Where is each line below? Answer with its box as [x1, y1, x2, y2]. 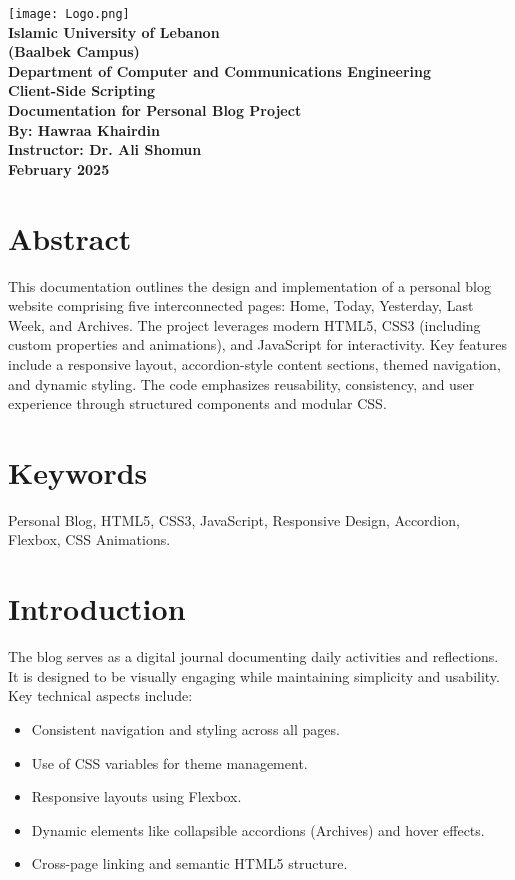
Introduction [8, 588, 186, 629]
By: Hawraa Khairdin [8, 119, 160, 140]
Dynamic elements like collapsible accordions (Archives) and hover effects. [31, 819, 485, 840]
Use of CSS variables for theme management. [31, 752, 308, 773]
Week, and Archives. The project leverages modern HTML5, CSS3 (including [8, 314, 481, 335]
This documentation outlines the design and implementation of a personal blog [8, 275, 491, 296]
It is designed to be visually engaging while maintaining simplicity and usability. [8, 665, 500, 686]
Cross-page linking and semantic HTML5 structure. [31, 853, 348, 874]
